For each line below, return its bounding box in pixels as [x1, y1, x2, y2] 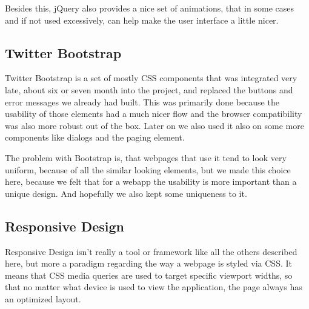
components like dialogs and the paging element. [5, 131, 185, 144]
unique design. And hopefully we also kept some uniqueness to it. [5, 187, 247, 199]
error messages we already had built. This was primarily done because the [5, 95, 279, 108]
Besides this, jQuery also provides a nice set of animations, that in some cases [5, 2, 294, 14]
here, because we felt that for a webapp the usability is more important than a [5, 175, 297, 188]
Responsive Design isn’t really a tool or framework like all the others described [5, 245, 297, 257]
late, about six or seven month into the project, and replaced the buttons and [5, 83, 293, 96]
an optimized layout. [5, 292, 81, 305]
